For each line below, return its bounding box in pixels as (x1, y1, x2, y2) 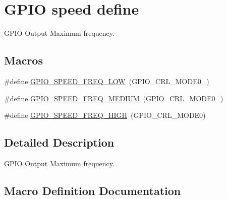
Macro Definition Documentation (4, 182, 181, 198)
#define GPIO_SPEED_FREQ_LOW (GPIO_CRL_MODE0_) (4, 76, 209, 86)
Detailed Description (4, 135, 115, 150)
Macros (4, 52, 43, 68)
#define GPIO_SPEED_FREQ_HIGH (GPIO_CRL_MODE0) (4, 110, 206, 120)
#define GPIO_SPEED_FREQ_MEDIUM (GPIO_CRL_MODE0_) (4, 93, 223, 103)
